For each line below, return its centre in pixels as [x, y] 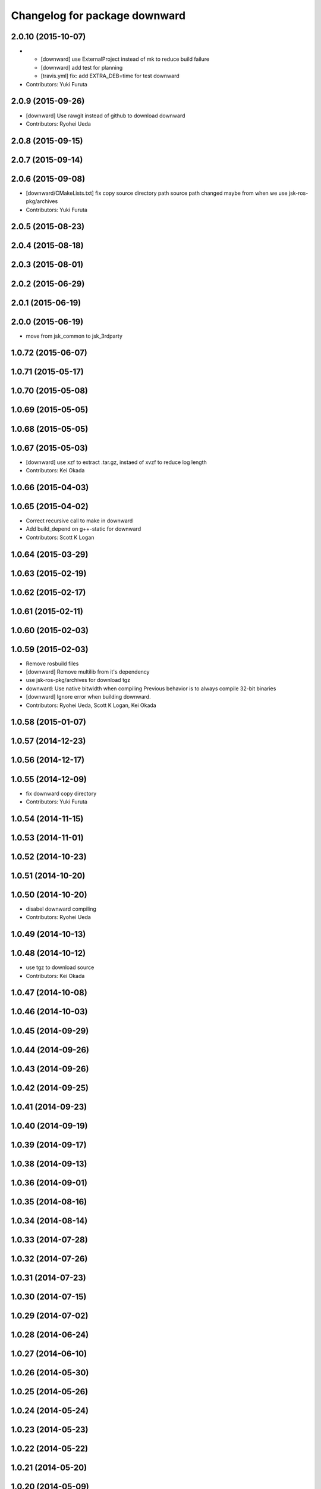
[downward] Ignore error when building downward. [88, 697]
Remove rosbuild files [52, 663]
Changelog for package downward [98, 15]
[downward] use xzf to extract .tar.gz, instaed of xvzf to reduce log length [117, 462]
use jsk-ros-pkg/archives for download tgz [78, 680]
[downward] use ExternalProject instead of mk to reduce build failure [125, 59]
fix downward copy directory [61, 793]
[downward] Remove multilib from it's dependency [88, 672]
